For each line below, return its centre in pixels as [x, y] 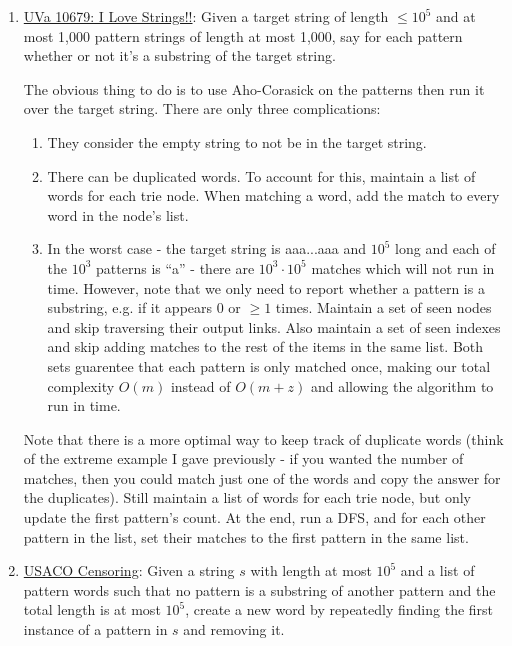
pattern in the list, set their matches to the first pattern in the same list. [246, 536]
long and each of [445, 248]
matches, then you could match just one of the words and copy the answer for [262, 477]
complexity [81, 385]
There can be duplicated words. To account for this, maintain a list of [261, 175]
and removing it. [234, 629]
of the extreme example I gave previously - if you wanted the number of [243, 458]
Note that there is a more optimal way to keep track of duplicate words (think [263, 438]
